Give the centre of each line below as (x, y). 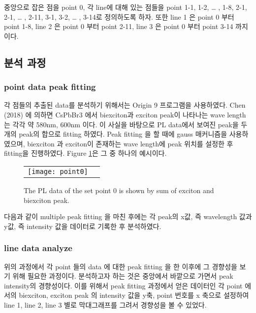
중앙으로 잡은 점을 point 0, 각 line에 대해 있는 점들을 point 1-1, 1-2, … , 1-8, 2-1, (126, 7)
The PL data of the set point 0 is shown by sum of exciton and (119, 190)
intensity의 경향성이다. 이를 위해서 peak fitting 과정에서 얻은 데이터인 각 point (123, 285)
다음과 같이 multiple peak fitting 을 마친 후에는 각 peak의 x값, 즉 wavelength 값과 (128, 216)
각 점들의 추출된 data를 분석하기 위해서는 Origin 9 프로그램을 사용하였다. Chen (125, 105)
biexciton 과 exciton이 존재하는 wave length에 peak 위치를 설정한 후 (130, 143)
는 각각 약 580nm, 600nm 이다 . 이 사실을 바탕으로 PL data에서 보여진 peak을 (121, 124)
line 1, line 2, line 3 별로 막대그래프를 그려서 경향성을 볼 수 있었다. (105, 304)
